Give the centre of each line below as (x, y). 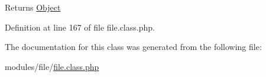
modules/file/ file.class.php (52, 66)
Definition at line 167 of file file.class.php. (80, 27)
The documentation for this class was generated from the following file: (133, 47)
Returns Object (33, 7)
